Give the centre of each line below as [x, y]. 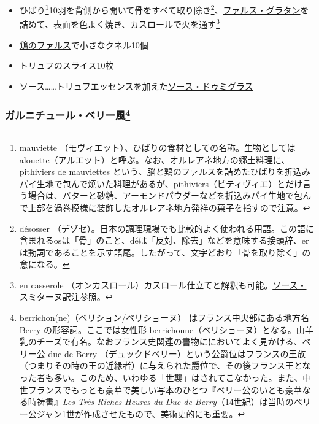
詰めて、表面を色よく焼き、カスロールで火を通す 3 [119, 23]
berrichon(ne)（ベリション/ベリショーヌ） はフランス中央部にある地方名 [164, 318]
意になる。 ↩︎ [44, 264]
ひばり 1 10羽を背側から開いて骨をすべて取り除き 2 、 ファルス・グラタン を [164, 9]
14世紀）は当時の [259, 402]
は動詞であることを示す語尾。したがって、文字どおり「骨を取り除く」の [165, 252]
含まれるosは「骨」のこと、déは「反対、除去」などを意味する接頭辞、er [164, 240]
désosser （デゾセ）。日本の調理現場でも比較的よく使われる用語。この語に [167, 228]
